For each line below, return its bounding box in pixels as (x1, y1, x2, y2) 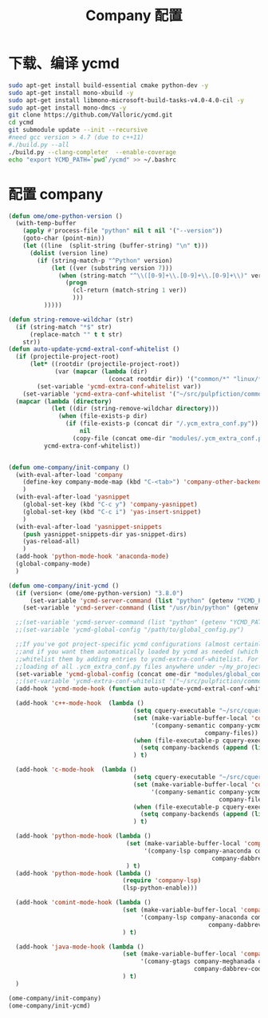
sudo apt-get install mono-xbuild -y (8, 89, 134, 97)
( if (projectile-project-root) (15, 352, 120, 361)
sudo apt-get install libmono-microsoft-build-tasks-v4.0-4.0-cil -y (8, 96, 245, 104)
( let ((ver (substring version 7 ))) (50, 264, 173, 272)
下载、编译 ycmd (8, 54, 120, 73)
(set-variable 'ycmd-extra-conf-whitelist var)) (37, 382, 202, 391)
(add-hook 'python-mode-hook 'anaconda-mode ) (15, 552, 170, 561)
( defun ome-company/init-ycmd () (8, 582, 120, 590)
